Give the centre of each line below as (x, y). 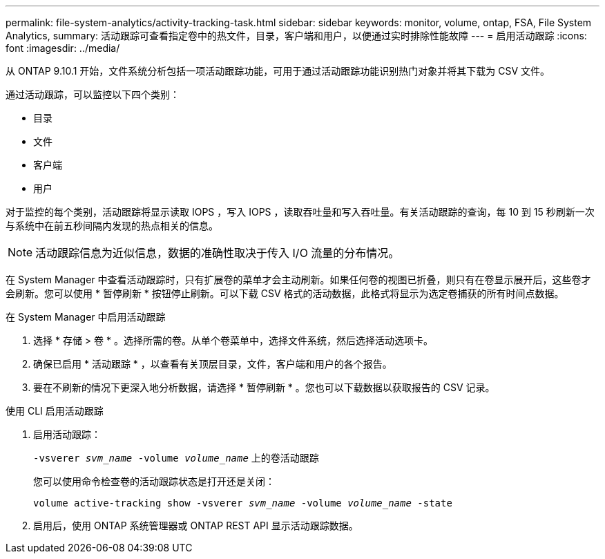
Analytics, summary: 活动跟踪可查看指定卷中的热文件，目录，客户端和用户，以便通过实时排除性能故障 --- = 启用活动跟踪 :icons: (296, 36)
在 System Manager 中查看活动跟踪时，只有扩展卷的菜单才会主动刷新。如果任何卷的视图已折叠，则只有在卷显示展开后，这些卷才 (298, 279)
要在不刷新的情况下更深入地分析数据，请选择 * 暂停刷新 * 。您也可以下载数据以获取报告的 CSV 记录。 (264, 387)
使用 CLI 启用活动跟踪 (55, 411)
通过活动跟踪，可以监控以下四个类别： (93, 94)
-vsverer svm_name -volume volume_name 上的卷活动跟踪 (176, 458)
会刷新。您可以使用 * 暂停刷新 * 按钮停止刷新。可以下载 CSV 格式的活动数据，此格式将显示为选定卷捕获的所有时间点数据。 (285, 293)
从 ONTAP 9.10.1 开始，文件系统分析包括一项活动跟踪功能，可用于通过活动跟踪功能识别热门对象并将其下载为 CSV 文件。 (278, 71)
